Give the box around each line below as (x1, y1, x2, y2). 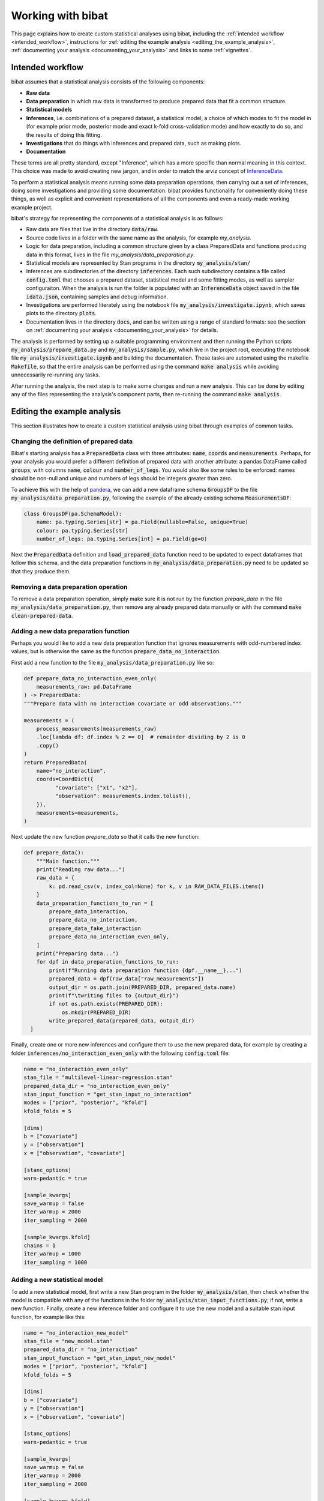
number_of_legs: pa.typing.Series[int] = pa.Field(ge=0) (36, 536, 208, 543)
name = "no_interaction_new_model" (23, 1329, 128, 1336)
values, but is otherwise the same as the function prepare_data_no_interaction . (11, 648, 221, 655)
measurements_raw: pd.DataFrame (36, 683, 132, 690)
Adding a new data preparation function (11, 627, 130, 635)
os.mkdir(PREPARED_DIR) (61, 1009, 132, 1016)
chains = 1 (23, 1242, 56, 1249)
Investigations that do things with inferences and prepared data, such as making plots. (26, 139, 242, 146)
